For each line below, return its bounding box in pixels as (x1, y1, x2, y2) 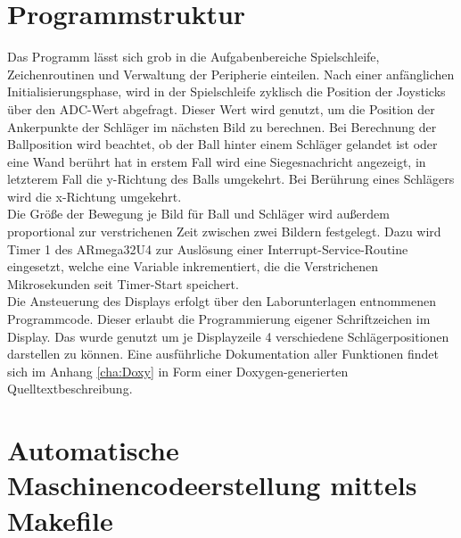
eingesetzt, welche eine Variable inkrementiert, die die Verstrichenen (7, 257, 379, 276)
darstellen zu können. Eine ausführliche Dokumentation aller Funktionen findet (7, 344, 439, 363)
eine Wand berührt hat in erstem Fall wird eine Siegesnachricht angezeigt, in (7, 152, 426, 170)
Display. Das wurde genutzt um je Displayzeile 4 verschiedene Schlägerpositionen (7, 327, 449, 345)
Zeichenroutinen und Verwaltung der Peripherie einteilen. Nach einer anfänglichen (7, 64, 455, 83)
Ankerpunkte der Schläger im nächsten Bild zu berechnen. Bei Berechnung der (7, 117, 437, 136)
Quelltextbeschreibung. (7, 379, 133, 398)
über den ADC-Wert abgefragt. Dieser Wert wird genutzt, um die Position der (7, 99, 435, 118)
